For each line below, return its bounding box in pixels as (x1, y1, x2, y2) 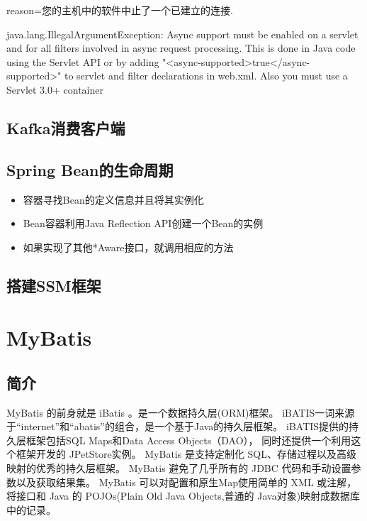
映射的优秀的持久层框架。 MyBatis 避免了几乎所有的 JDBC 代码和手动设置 (6, 461, 351, 476)
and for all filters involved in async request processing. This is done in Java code (6, 40, 356, 55)
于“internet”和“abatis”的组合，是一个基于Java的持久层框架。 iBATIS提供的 (6, 419, 349, 434)
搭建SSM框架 (6, 274, 101, 296)
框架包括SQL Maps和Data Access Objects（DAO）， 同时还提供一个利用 (26, 432, 351, 447)
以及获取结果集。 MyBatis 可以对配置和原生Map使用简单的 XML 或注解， (16, 474, 357, 489)
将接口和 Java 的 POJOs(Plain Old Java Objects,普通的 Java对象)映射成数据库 (6, 488, 361, 503)
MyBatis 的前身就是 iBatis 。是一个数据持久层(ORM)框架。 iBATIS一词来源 (6, 405, 355, 419)
